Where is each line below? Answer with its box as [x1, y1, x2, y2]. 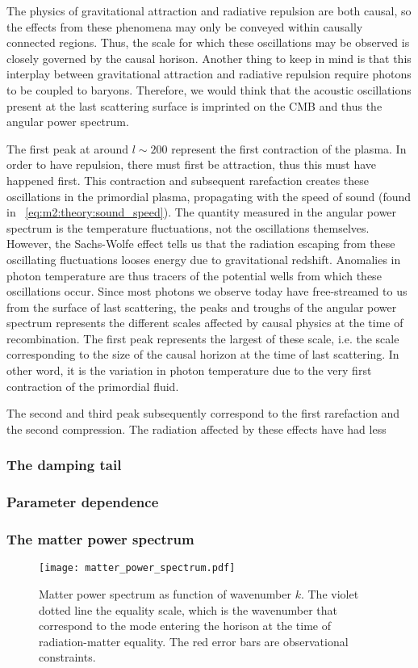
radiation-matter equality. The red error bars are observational [39, 632, 349, 649]
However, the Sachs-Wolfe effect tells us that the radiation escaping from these [6, 235, 395, 252]
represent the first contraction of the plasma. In [171, 140, 407, 157]
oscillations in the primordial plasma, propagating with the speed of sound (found [6, 187, 412, 204]
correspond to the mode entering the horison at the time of [39, 617, 331, 634]
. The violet [300, 586, 359, 602]
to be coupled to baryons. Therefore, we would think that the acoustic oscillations [6, 81, 412, 98]
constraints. [39, 649, 96, 666]
